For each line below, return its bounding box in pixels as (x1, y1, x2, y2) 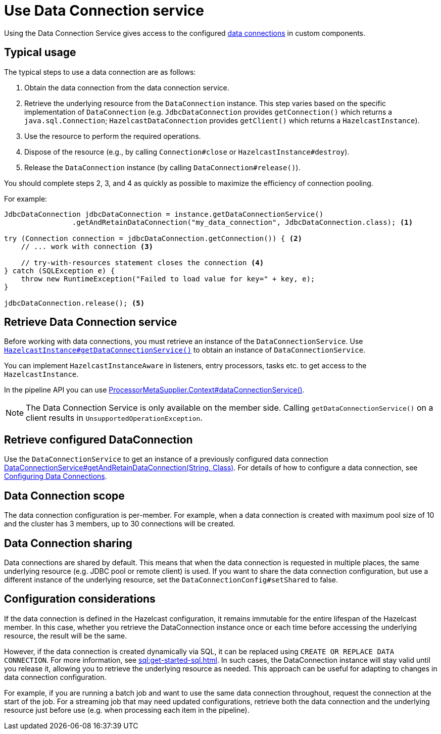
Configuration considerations (4, 593, 156, 606)
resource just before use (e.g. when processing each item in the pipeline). (4, 705, 250, 714)
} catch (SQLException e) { (4, 266, 115, 275)
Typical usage (4, 46, 76, 59)
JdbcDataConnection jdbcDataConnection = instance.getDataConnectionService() (4, 210, 324, 218)
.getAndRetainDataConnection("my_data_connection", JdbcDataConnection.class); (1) (72, 218, 413, 226)
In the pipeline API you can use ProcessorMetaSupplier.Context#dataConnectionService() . (4, 385, 305, 395)
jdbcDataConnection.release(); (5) (4, 299, 145, 307)
